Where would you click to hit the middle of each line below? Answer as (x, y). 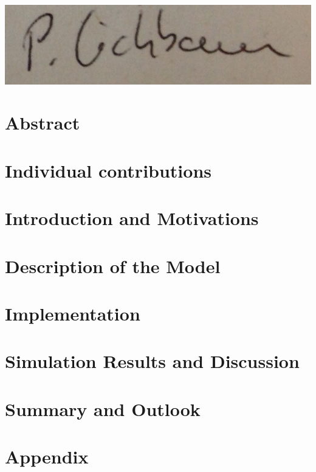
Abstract (43, 123)
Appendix (47, 456)
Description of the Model (113, 265)
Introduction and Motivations (132, 218)
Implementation (73, 313)
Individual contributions (108, 170)
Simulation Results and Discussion (152, 361)
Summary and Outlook (103, 408)
